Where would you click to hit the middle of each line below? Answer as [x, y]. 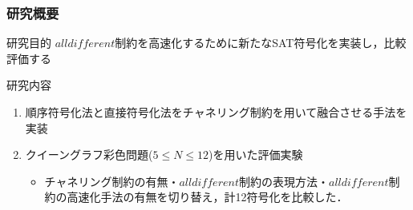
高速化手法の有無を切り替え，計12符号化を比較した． [207, 197]
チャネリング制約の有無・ [112, 181]
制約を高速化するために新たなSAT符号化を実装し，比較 [261, 43]
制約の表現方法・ [283, 181]
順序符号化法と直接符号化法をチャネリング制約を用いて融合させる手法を [216, 112]
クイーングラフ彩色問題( [89, 155]
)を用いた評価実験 [256, 155]
